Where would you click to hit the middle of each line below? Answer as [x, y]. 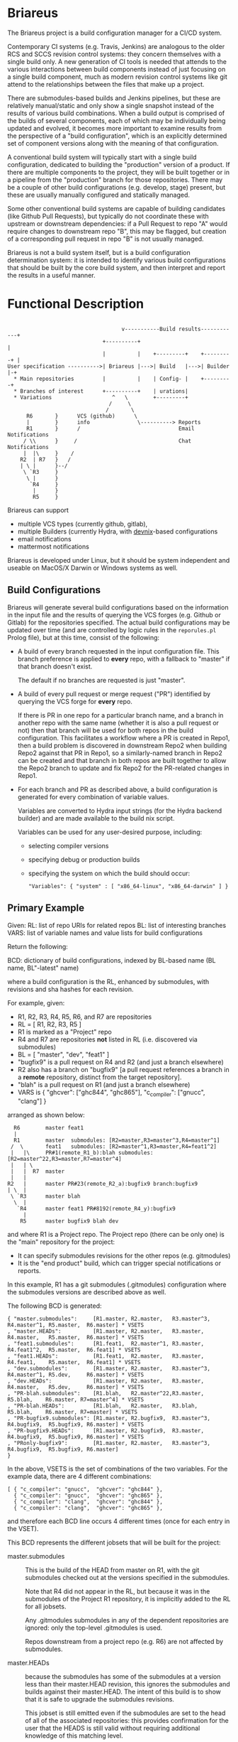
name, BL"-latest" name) [43, 968]
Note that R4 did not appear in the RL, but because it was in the [118, 1591]
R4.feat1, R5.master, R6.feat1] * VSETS [74, 1363]
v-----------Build [148, 329]
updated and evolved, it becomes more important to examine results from [114, 128]
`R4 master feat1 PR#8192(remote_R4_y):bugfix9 [96, 1209]
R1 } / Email [110, 428]
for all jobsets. [46, 1606]
